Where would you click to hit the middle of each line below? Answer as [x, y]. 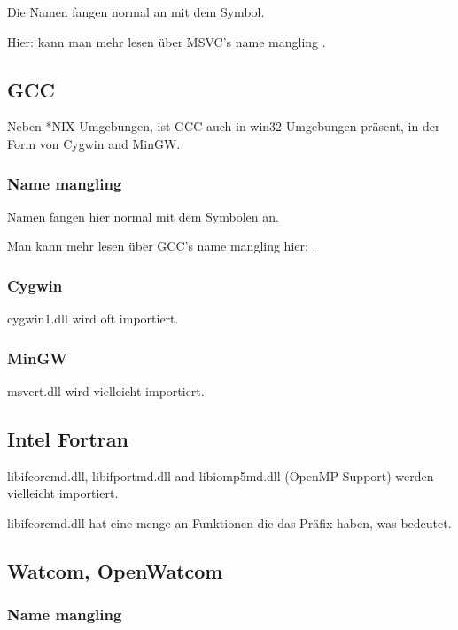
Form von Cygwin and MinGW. [94, 143]
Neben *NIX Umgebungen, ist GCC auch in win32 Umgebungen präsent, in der [224, 126]
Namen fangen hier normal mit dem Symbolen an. [143, 216]
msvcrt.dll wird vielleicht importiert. [106, 391]
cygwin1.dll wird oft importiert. [93, 319]
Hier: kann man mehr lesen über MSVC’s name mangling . [167, 41]
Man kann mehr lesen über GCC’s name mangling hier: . [162, 246]
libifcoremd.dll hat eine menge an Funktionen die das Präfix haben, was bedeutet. [229, 523]
